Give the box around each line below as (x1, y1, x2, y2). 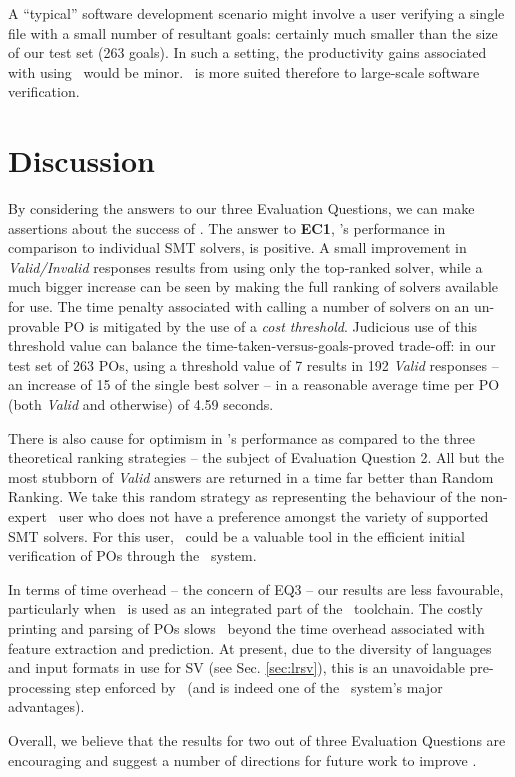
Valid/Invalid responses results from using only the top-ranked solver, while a (8, 256, 483, 277)
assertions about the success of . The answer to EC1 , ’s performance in (8, 217, 446, 238)
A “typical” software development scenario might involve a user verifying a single (8, 3, 505, 23)
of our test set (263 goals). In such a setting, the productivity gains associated (8, 42, 487, 63)
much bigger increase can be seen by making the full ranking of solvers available (8, 276, 499, 297)
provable (8, 315, 60, 336)
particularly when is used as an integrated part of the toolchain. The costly (8, 598, 483, 619)
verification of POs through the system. (8, 545, 257, 566)
